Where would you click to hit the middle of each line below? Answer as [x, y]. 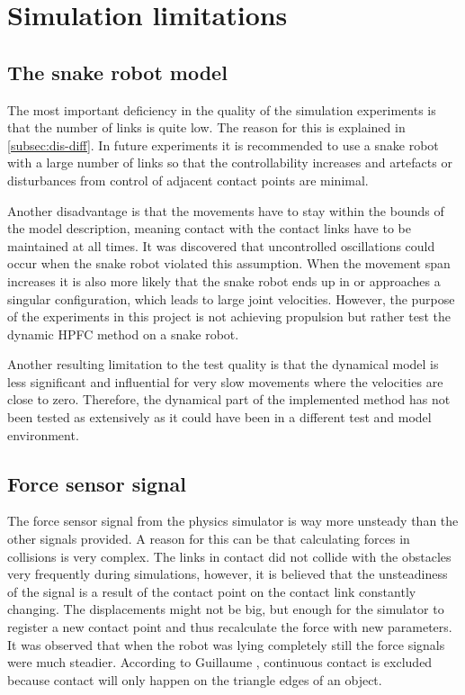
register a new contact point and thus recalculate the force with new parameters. [230, 627]
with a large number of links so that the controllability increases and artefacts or [230, 162]
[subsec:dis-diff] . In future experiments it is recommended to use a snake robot [223, 144]
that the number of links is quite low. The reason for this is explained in [206, 127]
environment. [43, 434]
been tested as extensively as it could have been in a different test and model [219, 417]
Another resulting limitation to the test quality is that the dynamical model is [223, 364]
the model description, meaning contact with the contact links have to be [209, 228]
